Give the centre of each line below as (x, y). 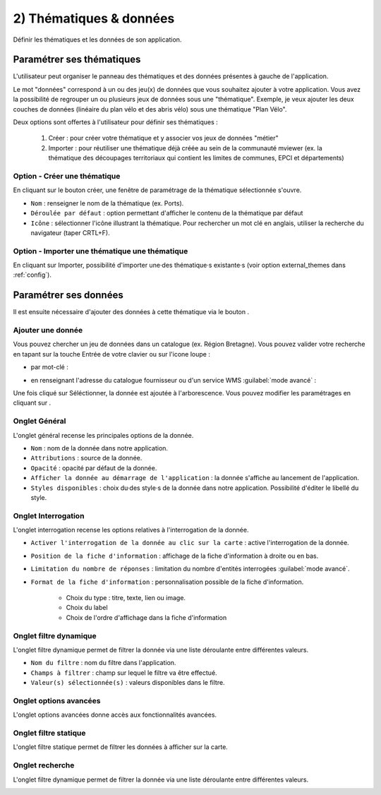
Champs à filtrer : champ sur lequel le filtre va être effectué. (124, 673)
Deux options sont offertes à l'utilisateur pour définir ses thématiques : (115, 122)
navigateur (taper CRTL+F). (70, 232)
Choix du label (87, 608)
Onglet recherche (44, 765)
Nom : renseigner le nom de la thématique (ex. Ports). (107, 203)
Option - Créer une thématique (67, 176)
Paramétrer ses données (68, 295)
